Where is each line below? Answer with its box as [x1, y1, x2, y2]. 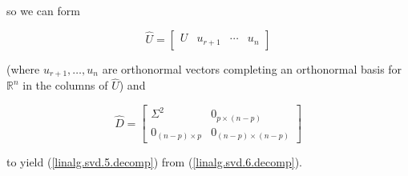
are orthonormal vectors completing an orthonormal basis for [102, 60, 402, 77]
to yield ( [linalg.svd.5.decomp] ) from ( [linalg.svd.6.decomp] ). [6, 154, 302, 170]
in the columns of [22, 77, 108, 94]
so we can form [6, 2, 80, 18]
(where [6, 60, 40, 77]
